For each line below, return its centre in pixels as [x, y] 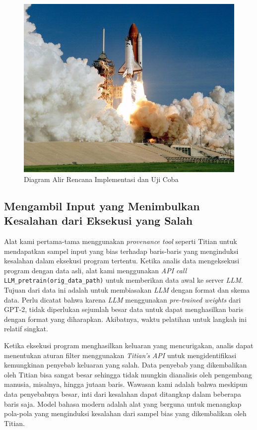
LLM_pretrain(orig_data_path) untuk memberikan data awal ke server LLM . [124, 280]
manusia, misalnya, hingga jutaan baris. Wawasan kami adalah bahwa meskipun [126, 384]
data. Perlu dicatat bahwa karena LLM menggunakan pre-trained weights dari [123, 299]
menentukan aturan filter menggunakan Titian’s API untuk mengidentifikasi [120, 355]
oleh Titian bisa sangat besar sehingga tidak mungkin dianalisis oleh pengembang [128, 374]
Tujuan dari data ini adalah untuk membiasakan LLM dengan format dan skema [127, 290]
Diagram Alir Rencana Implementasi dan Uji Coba [101, 179]
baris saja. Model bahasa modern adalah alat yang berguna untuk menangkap [123, 403]
